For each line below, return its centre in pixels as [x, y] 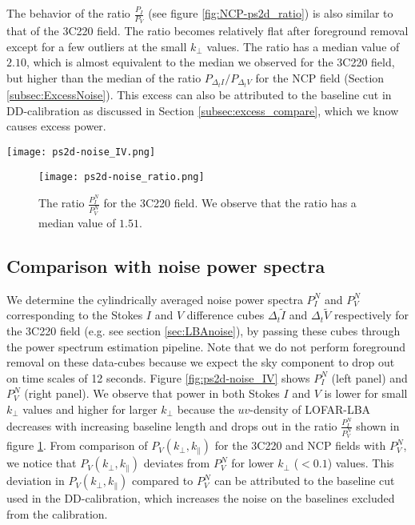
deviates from [177, 463]
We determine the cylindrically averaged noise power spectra [155, 299]
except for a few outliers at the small [97, 46]
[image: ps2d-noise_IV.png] [81, 152]
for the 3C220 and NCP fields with [300, 445]
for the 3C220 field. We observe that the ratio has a [230, 203]
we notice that [42, 463]
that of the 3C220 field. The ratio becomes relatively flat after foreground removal [207, 31]
